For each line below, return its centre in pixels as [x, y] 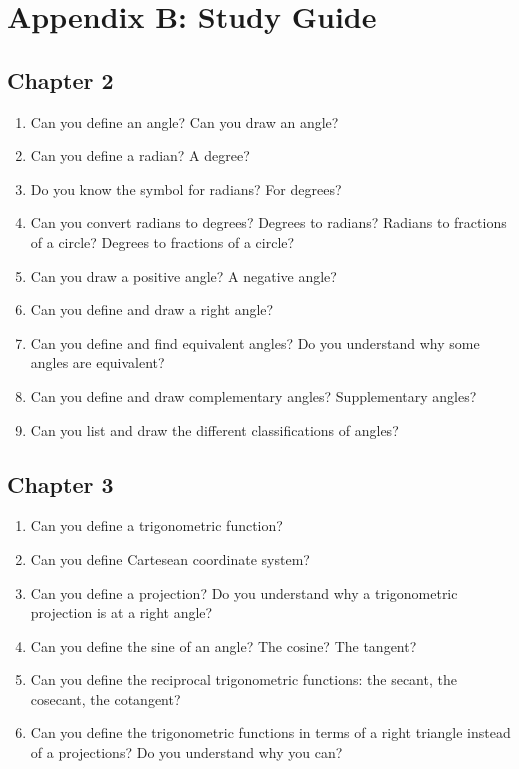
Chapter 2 [60, 79]
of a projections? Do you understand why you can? [186, 752]
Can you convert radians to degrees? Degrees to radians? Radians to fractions [268, 222]
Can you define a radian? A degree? [140, 155]
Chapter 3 [60, 483]
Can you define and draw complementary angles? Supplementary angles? [253, 395]
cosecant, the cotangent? [105, 698]
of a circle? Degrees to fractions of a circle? [162, 241]
